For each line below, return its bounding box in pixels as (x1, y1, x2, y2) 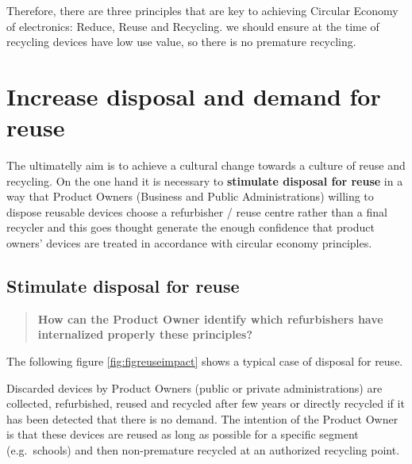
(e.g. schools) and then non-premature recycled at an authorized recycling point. (6, 442, 400, 458)
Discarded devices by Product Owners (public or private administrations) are (6, 379, 383, 396)
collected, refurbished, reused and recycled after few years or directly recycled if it (6, 395, 405, 412)
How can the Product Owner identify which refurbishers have (37, 310, 383, 327)
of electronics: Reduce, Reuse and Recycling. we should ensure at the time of (6, 17, 379, 34)
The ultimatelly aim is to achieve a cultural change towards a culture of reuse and (6, 157, 406, 174)
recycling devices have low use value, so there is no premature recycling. (6, 33, 356, 50)
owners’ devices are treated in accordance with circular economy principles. (6, 235, 372, 251)
